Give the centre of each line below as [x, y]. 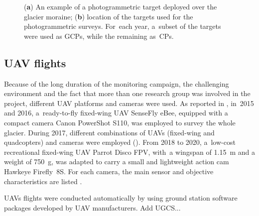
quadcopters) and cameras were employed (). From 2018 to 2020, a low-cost [120, 142]
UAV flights [35, 62]
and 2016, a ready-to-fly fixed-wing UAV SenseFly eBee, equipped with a [116, 113]
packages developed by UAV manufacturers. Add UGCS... [92, 207]
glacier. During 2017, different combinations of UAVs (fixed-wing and [109, 132]
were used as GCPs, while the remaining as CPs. [99, 36]
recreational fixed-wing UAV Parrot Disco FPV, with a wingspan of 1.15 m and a [129, 152]
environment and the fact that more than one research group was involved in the [127, 93]
